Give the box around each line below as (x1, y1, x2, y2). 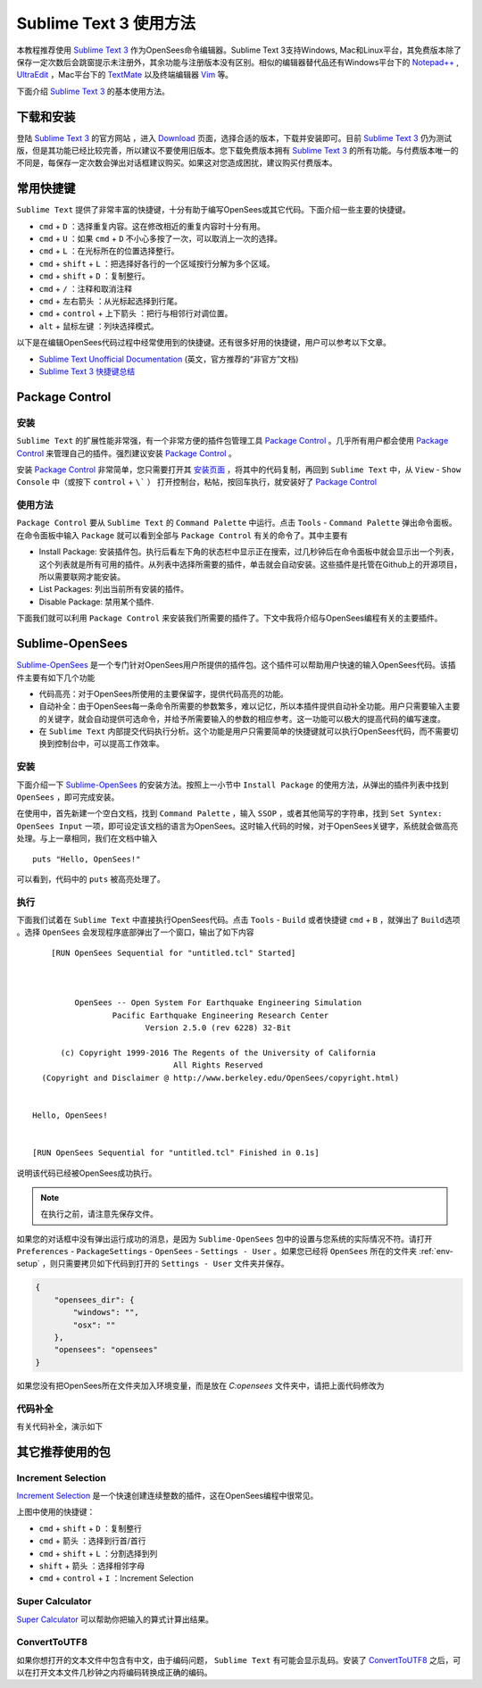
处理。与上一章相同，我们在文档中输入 (16, 833, 158, 844)
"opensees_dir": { (54, 1294, 135, 1305)
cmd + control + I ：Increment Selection (38, 1573, 194, 1584)
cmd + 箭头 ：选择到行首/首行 (38, 1535, 146, 1546)
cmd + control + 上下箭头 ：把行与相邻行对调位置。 (38, 308, 233, 319)
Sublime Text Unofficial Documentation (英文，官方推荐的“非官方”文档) (38, 353, 299, 364)
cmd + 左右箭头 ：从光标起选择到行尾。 (38, 295, 183, 307)
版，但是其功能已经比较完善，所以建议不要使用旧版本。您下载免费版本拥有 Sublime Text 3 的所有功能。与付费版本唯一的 (16, 146, 459, 156)
